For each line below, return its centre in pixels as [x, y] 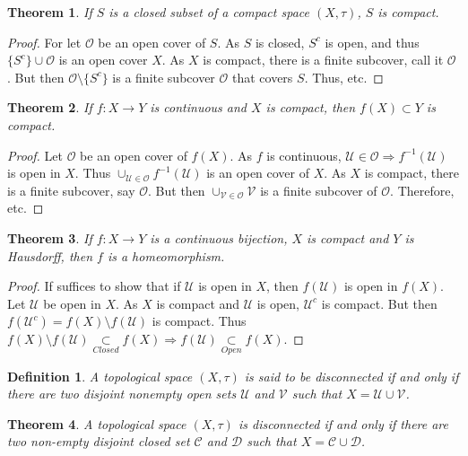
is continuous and [198, 107]
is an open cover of [258, 173]
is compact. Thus [199, 321]
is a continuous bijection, [219, 237]
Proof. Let [35, 155]
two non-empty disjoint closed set [99, 441]
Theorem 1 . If [50, 12]
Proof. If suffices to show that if [94, 286]
